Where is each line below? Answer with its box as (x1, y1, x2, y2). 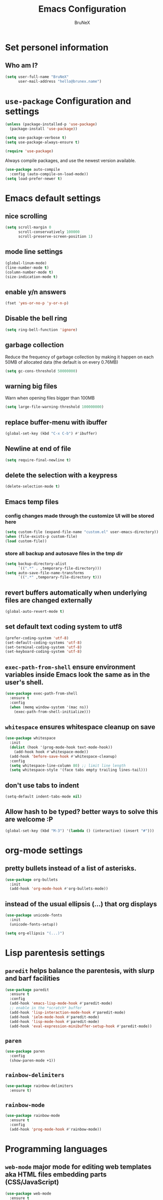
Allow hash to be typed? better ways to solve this (5, 808, 158, 816)
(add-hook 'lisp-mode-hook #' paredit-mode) (9, 1019, 99, 1024)
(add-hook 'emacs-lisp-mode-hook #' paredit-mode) (9, 1001, 113, 1006)
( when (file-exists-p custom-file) (5, 534, 78, 539)
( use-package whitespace (5, 736, 56, 741)
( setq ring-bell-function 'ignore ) (5, 327, 78, 332)
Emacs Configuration (38, 3, 126, 15)
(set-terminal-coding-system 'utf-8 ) (5, 645, 82, 649)
